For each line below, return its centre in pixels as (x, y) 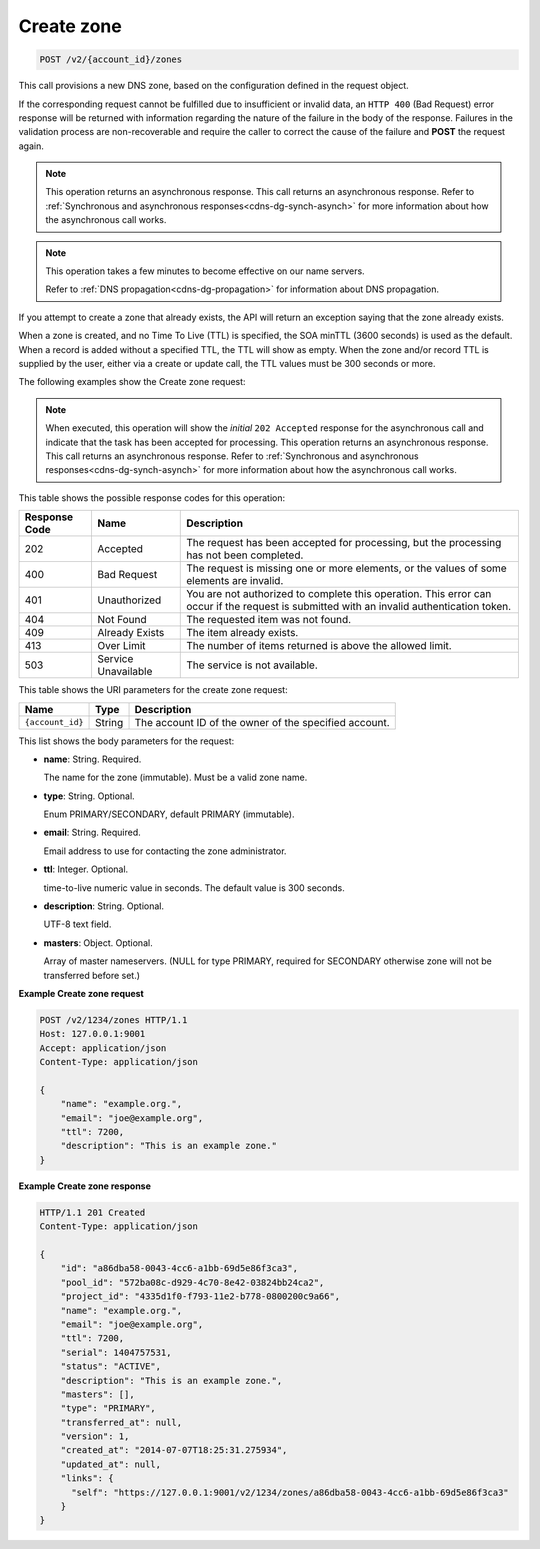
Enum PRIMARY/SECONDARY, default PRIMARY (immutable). (169, 814)
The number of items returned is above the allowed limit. (319, 646)
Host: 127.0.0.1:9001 (92, 1034)
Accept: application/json (103, 1048)
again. (31, 146)
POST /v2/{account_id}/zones (111, 59)
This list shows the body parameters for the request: (126, 741)
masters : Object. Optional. (98, 942)
